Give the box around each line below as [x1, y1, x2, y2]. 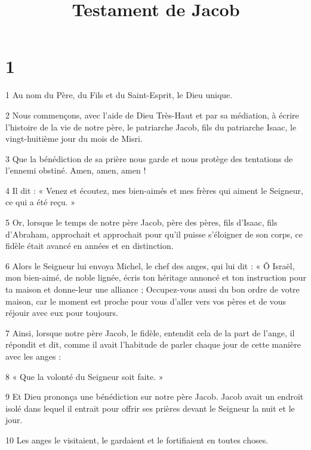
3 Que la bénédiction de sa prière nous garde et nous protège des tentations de [5, 152, 293, 165]
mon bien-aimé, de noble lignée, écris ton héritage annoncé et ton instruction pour [5, 271, 306, 284]
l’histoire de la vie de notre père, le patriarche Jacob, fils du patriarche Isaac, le [5, 120, 297, 133]
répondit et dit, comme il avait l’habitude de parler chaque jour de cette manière [5, 338, 301, 351]
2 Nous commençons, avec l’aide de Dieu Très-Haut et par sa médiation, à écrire [5, 108, 299, 121]
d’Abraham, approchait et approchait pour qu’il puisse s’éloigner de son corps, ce [5, 227, 303, 240]
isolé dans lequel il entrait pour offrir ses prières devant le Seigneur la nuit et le [5, 402, 295, 414]
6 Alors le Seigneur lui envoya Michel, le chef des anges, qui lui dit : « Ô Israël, [5, 259, 295, 272]
